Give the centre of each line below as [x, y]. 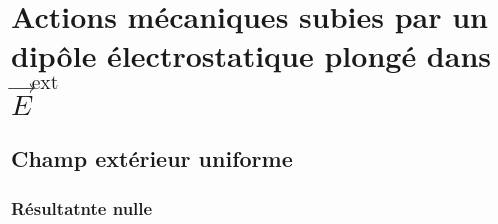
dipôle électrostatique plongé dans [251, 55]
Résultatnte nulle [82, 207]
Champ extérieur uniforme [152, 158]
